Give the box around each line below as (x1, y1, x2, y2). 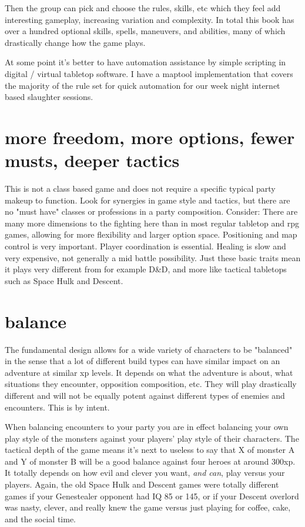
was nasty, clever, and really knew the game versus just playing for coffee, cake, (5, 501, 291, 513)
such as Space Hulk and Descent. (5, 274, 123, 286)
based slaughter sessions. (5, 91, 93, 103)
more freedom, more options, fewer (5, 125, 295, 149)
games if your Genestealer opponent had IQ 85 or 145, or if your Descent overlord (5, 489, 299, 502)
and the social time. (5, 512, 76, 525)
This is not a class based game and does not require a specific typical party (5, 182, 276, 195)
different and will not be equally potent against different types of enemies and (5, 389, 285, 401)
